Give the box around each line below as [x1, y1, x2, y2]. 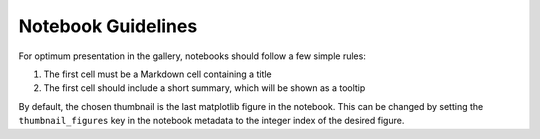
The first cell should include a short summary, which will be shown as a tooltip [43, 82, 366, 94]
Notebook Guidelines [18, 15, 198, 37]
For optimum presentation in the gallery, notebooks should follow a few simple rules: [18, 50, 367, 62]
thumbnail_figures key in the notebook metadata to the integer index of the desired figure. [18, 115, 405, 127]
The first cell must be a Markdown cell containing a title [43, 68, 272, 80]
